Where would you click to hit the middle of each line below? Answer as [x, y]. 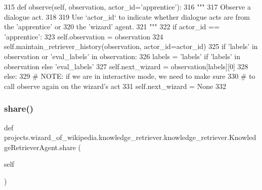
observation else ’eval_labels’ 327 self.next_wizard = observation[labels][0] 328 [126, 66]
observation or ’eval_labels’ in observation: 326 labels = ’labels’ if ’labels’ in [122, 56]
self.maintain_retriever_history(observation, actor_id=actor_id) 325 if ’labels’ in [131, 46]
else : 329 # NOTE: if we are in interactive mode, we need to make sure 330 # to [130, 76]
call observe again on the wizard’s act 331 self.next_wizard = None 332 [115, 86]
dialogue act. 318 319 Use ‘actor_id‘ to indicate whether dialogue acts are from [127, 16]
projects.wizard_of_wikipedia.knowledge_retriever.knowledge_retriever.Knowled [130, 137]
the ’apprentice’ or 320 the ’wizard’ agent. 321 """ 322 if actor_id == [112, 27]
